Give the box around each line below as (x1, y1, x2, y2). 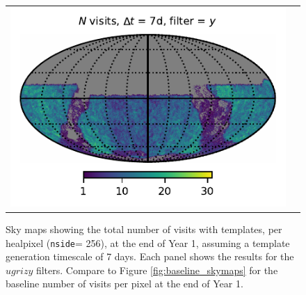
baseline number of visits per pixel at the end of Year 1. (6, 276, 243, 291)
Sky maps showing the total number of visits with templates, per (6, 222, 282, 237)
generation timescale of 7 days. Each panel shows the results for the (6, 249, 294, 264)
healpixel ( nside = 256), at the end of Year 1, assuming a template (6, 235, 290, 250)
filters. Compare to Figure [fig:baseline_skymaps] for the (35, 262, 278, 277)
